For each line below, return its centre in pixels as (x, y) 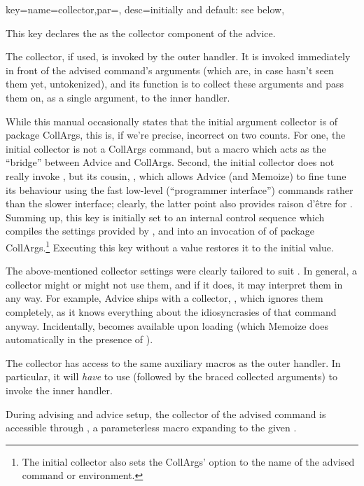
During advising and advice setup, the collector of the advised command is (166, 414)
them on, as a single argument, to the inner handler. (118, 97)
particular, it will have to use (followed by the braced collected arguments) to (171, 376)
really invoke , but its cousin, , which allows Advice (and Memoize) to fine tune (176, 175)
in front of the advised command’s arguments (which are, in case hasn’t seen (170, 70)
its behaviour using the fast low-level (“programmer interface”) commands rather (180, 189)
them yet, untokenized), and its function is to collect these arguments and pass (175, 84)
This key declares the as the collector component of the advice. (141, 33)
